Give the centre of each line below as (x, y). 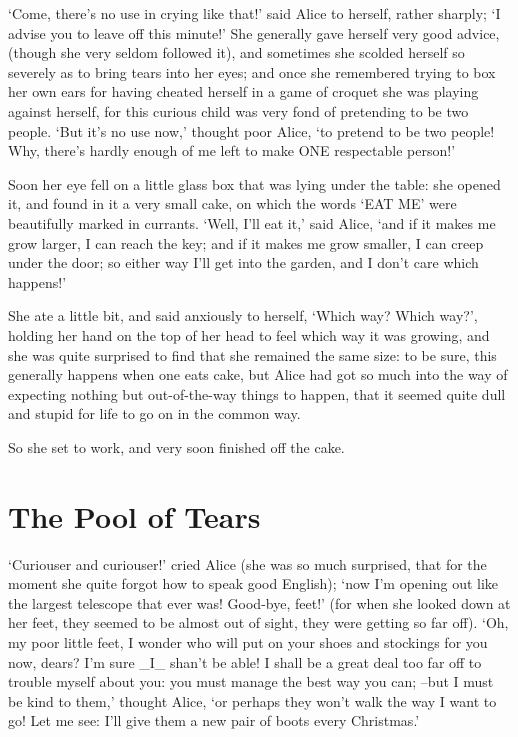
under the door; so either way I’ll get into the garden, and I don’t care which (243, 262)
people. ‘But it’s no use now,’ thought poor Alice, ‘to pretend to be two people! (251, 130)
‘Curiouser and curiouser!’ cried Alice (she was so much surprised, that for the (247, 563)
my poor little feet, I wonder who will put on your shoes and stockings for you (248, 641)
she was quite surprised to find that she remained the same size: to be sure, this (252, 354)
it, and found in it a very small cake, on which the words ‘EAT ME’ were (232, 203)
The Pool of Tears (134, 515)
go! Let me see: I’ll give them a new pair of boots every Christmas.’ (214, 720)
